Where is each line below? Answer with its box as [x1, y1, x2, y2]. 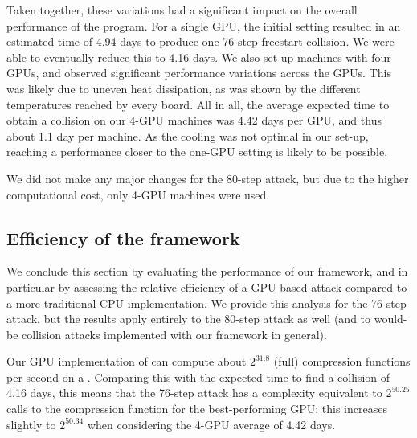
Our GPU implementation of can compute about [6, 353, 247, 370]
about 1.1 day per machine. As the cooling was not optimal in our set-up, [6, 127, 369, 144]
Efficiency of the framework [6, 225, 240, 250]
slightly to [6, 415, 56, 432]
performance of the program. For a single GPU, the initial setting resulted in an [6, 17, 401, 34]
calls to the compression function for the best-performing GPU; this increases [6, 400, 387, 417]
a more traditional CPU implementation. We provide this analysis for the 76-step [6, 294, 407, 311]
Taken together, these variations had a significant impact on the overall [6, 2, 358, 18]
